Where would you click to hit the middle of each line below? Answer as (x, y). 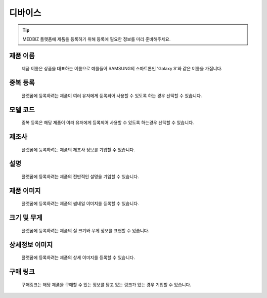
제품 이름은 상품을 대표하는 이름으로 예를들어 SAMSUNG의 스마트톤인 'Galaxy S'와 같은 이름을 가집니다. (122, 69)
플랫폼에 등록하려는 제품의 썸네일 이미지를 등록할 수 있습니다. (80, 204)
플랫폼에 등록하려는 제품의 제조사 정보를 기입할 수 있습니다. (78, 149)
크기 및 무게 (26, 218)
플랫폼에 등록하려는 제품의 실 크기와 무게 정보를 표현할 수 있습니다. (85, 230)
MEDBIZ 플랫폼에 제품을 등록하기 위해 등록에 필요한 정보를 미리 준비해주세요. (96, 39)
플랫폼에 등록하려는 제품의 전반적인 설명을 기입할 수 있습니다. (80, 176)
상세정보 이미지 (31, 245)
